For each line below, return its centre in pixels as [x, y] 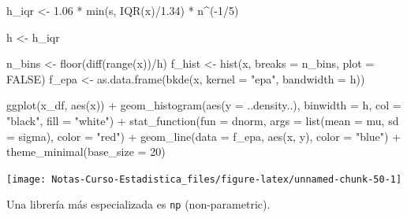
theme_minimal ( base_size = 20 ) [86, 151]
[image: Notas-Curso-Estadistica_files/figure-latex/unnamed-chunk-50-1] [204, 179]
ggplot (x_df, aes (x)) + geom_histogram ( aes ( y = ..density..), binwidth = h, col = [204, 105]
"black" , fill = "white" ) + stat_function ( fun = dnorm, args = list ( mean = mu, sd [203, 120]
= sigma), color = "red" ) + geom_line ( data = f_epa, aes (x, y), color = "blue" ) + [204, 136]
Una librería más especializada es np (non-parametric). [138, 204]
